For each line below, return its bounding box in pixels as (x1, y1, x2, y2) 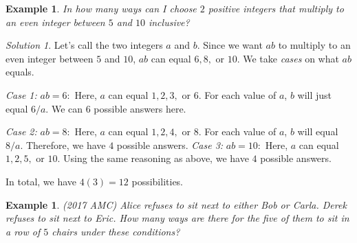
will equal (297, 124, 338, 139)
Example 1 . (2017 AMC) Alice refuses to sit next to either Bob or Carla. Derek (6, 197, 347, 211)
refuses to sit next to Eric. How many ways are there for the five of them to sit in (6, 211, 349, 225)
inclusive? (148, 14, 190, 29)
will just (297, 87, 332, 102)
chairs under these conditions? (52, 224, 180, 238)
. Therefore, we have (20, 137, 106, 152)
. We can (45, 101, 83, 115)
